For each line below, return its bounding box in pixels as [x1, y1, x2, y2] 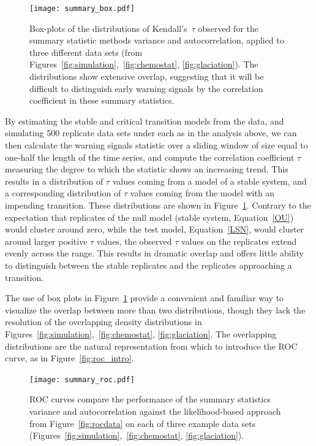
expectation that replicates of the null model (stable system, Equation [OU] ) [5, 210, 294, 223]
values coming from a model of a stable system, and [112, 174, 307, 187]
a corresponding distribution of [5, 186, 121, 199]
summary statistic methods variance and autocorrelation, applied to [29, 34, 284, 47]
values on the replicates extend [181, 234, 297, 247]
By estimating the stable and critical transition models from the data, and [5, 114, 284, 127]
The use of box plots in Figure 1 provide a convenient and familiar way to [5, 291, 284, 304]
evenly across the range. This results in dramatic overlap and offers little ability [5, 247, 304, 260]
